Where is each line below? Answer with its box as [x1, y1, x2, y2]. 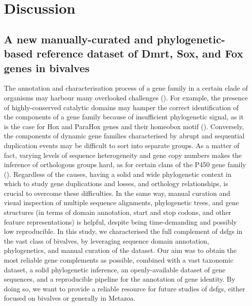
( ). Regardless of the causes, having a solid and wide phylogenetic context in [4, 169, 232, 179]
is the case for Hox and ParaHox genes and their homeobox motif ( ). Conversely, [4, 121, 244, 131]
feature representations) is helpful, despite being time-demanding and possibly [4, 216, 237, 227]
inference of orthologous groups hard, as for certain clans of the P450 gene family [4, 159, 246, 170]
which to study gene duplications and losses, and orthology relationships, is [4, 178, 228, 189]
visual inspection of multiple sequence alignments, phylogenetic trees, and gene [4, 197, 239, 208]
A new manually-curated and [4, 31, 153, 46]
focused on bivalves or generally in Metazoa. [4, 293, 136, 303]
